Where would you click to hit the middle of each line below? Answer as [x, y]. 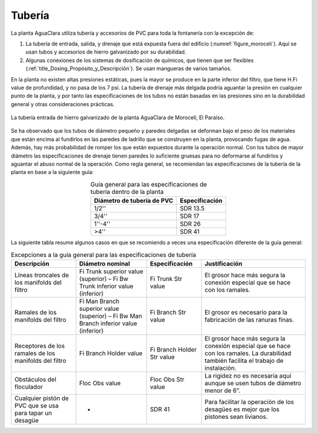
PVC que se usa [37, 405]
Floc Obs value [100, 383]
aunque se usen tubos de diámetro [253, 383]
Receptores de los [39, 346]
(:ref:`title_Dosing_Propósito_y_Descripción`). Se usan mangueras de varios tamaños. [129, 68]
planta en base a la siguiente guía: [52, 172]
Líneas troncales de [42, 275]
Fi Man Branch [100, 301]
